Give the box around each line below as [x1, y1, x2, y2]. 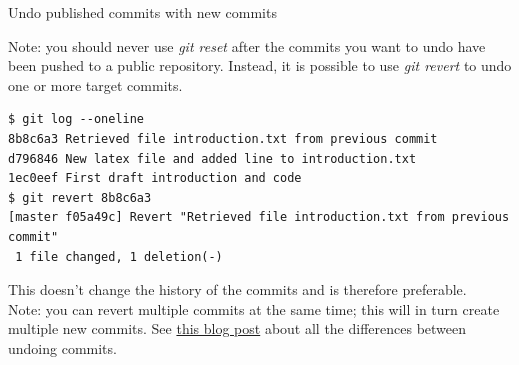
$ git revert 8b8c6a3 [8, 190, 152, 205]
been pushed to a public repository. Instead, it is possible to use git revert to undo [8, 55, 512, 76]
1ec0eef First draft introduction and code [8, 171, 302, 186]
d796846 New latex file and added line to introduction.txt [8, 151, 417, 166]
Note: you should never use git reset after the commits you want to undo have [8, 35, 486, 56]
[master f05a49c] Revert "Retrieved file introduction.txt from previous [8, 210, 510, 225]
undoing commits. [8, 337, 117, 358]
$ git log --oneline [8, 112, 145, 127]
